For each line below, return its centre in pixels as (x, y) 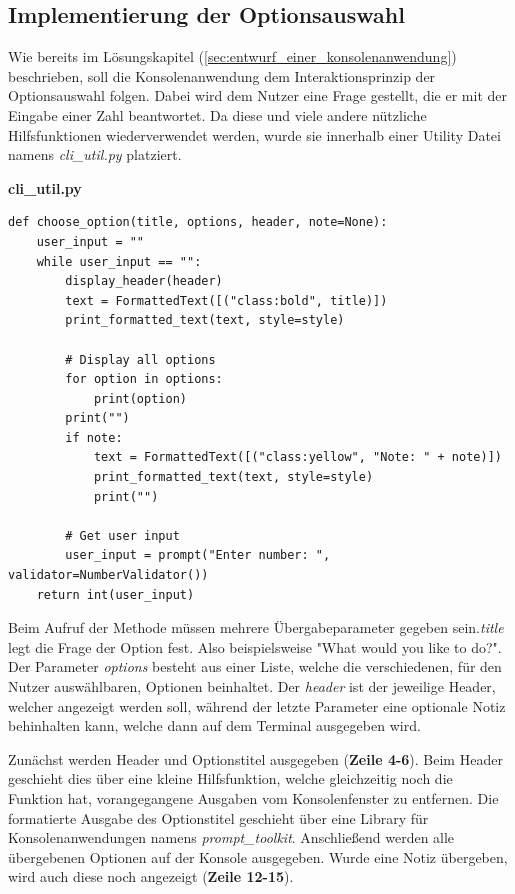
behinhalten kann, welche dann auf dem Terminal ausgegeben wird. (214, 725)
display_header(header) (144, 281)
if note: (94, 437)
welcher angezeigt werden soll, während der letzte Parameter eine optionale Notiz (257, 705)
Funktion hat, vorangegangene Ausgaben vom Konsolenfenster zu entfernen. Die (253, 797)
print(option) (140, 398)
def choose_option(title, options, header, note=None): (198, 222)
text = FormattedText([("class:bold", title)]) (226, 300)
